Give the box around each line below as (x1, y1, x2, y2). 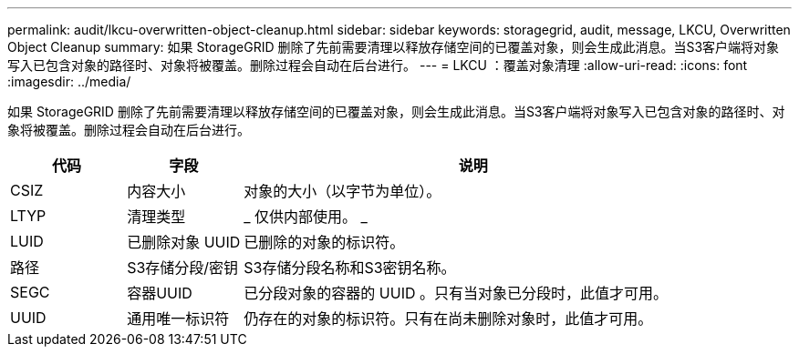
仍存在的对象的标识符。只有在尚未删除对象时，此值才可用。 (244, 309, 653, 328)
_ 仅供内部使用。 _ (244, 207, 368, 226)
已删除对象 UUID (127, 233, 241, 251)
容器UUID (127, 284, 192, 302)
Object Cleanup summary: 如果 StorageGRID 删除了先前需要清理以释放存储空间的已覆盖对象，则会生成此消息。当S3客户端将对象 (7, 39, 780, 55)
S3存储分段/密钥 (127, 258, 239, 277)
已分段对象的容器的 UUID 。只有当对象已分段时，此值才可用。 (244, 284, 668, 302)
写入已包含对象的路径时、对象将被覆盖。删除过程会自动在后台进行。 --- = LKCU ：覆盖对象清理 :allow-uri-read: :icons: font (7, 57, 748, 73)
